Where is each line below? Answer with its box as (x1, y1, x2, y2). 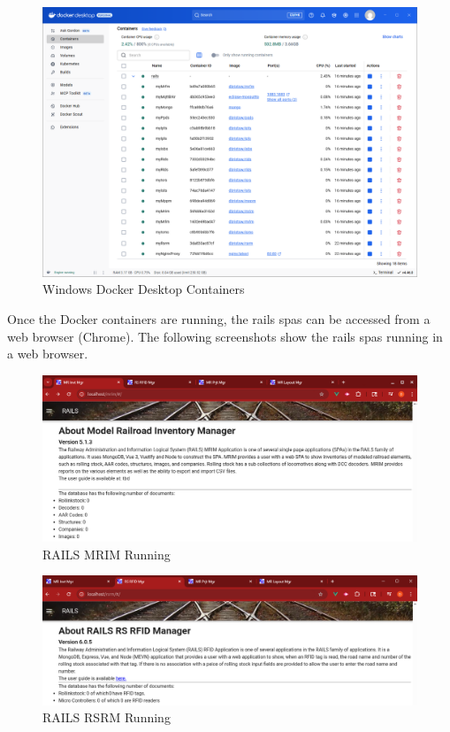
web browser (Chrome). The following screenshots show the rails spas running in (7, 327, 443, 345)
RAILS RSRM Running (42, 708, 171, 727)
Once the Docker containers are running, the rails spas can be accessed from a (7, 309, 431, 327)
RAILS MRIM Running (42, 544, 171, 563)
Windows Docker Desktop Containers (42, 280, 245, 298)
